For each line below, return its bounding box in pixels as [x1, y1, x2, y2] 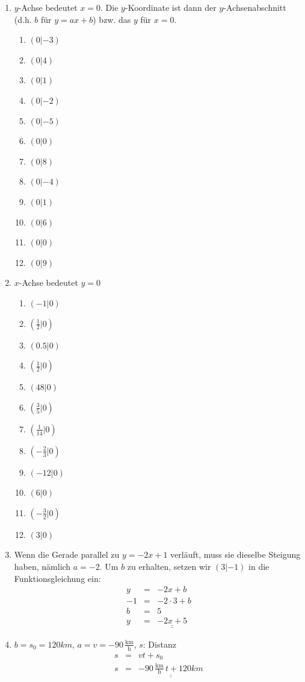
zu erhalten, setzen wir [127, 560, 211, 573]
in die [248, 560, 270, 573]
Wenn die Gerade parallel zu [14, 548, 120, 561]
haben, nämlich [14, 560, 71, 573]
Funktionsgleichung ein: [14, 572, 101, 584]
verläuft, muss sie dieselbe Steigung [170, 548, 301, 561]
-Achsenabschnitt [223, 1, 286, 13]
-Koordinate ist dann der [125, 1, 217, 13]
